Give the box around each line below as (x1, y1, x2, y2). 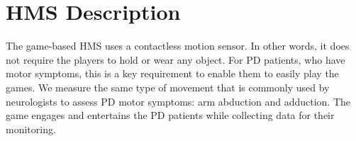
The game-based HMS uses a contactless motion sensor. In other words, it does (6, 38, 350, 53)
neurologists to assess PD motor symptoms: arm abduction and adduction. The (6, 94, 351, 108)
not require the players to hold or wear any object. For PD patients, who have (6, 52, 345, 67)
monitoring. (6, 121, 56, 136)
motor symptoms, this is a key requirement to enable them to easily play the (6, 66, 339, 81)
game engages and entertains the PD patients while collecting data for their (6, 108, 335, 123)
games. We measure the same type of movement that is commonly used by (6, 79, 330, 94)
